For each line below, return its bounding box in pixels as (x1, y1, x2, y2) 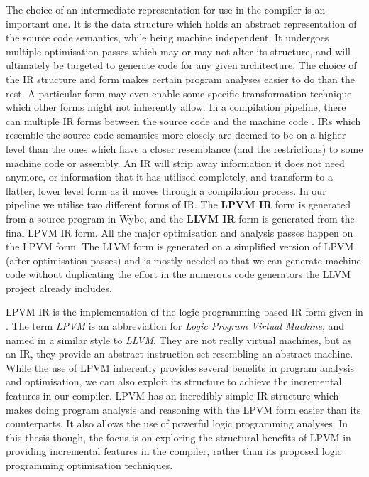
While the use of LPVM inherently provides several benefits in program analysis (6, 360, 355, 375)
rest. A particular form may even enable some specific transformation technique (6, 85, 352, 100)
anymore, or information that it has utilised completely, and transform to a (6, 169, 333, 184)
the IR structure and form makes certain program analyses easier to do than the (6, 71, 355, 86)
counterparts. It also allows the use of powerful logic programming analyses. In (6, 416, 348, 431)
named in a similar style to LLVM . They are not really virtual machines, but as (6, 332, 352, 347)
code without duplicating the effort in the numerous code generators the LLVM (6, 267, 351, 282)
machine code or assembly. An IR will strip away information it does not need (6, 155, 345, 170)
